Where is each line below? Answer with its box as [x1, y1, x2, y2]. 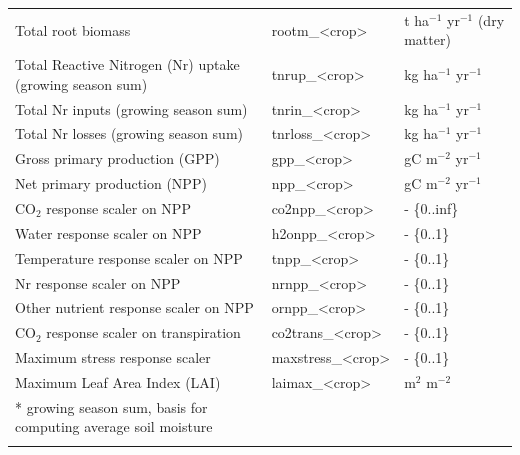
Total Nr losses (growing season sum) [15, 123, 244, 144]
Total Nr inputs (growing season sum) [15, 98, 248, 119]
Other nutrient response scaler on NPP [15, 297, 254, 318]
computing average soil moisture [15, 416, 213, 437]
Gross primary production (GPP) [15, 148, 220, 169]
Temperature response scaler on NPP [15, 247, 243, 268]
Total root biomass [15, 19, 131, 40]
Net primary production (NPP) [15, 173, 207, 194]
